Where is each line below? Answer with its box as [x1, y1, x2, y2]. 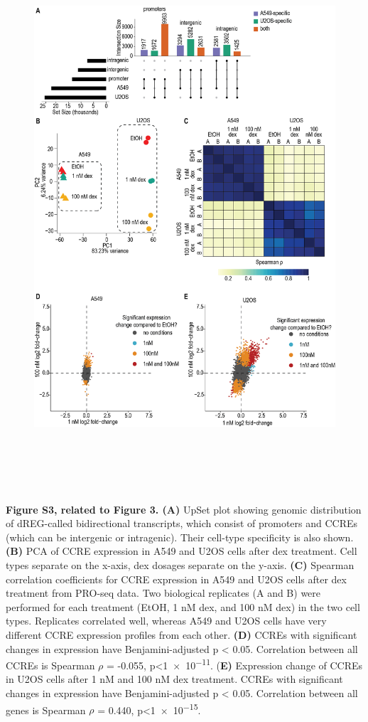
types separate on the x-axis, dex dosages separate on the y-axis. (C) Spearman [6, 557, 355, 572]
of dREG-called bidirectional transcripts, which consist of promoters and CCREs [6, 516, 358, 531]
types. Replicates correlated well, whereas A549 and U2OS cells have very [6, 613, 327, 628]
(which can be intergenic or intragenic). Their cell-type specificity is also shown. [6, 529, 354, 544]
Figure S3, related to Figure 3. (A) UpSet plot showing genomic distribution [6, 501, 362, 516]
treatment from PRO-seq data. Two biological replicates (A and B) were [6, 585, 321, 600]
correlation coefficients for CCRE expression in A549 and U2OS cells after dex [6, 571, 347, 586]
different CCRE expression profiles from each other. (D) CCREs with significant [6, 627, 357, 642]
